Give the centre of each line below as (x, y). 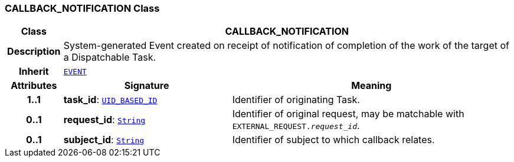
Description (34, 52)
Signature (147, 86)
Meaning (371, 86)
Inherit (34, 72)
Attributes (34, 86)
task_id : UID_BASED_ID (110, 100)
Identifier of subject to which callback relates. (333, 140)
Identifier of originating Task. (296, 100)
